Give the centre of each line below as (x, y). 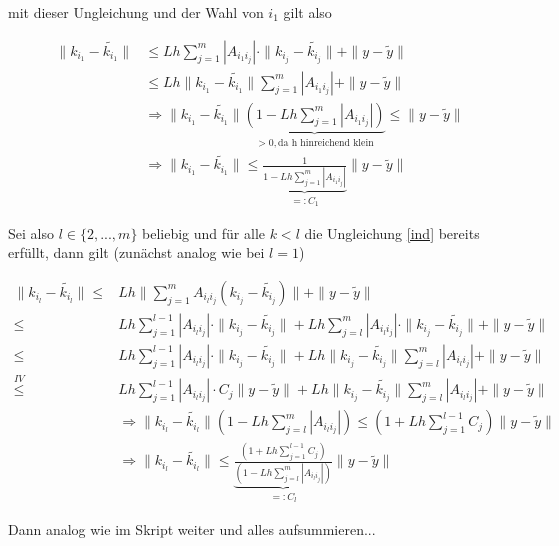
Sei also (31, 232)
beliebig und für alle (204, 232)
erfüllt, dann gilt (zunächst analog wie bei (136, 252)
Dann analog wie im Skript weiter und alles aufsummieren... (192, 528)
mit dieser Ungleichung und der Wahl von (136, 12)
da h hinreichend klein (326, 142)
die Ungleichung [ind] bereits (392, 232)
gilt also (307, 12)
